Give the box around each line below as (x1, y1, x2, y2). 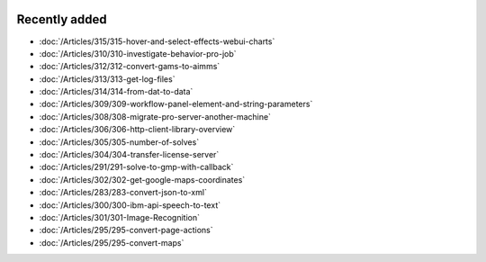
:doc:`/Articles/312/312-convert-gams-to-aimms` (39, 61, 220, 72)
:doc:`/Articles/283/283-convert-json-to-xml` (39, 187, 207, 198)
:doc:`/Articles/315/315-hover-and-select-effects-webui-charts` (39, 36, 275, 47)
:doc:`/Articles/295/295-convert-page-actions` (39, 225, 213, 236)
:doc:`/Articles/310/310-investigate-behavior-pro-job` (39, 48, 238, 59)
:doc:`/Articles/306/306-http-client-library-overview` (39, 124, 236, 135)
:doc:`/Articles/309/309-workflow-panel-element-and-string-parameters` (39, 99, 313, 110)
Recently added (16, 12, 107, 27)
